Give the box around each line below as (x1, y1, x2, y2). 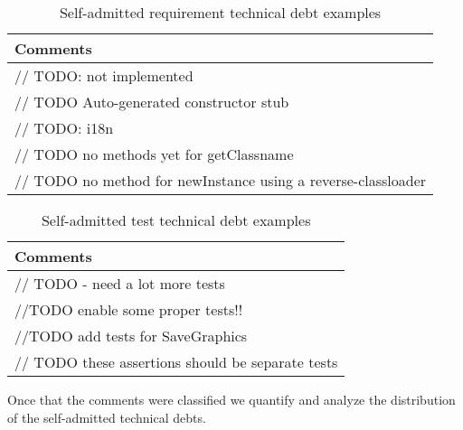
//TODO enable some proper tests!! (14, 299, 243, 320)
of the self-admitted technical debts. (7, 407, 206, 426)
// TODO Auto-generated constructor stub (14, 91, 289, 112)
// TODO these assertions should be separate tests (14, 351, 338, 372)
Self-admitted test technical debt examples (41, 210, 311, 230)
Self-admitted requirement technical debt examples (59, 2, 382, 23)
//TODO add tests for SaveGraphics (14, 325, 248, 346)
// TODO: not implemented (14, 65, 194, 86)
